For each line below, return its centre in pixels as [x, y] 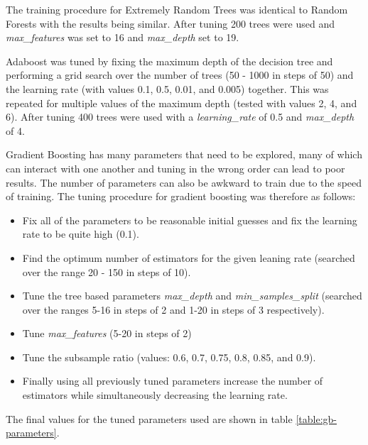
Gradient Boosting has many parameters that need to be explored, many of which [184, 154]
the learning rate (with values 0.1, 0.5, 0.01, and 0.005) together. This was [167, 88]
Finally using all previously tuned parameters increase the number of [173, 381]
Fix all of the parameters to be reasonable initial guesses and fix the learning [190, 220]
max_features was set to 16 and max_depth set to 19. [123, 37]
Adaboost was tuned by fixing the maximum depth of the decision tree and [169, 61]
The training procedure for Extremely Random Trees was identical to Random [177, 9]
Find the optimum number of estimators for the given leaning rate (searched [189, 257]
